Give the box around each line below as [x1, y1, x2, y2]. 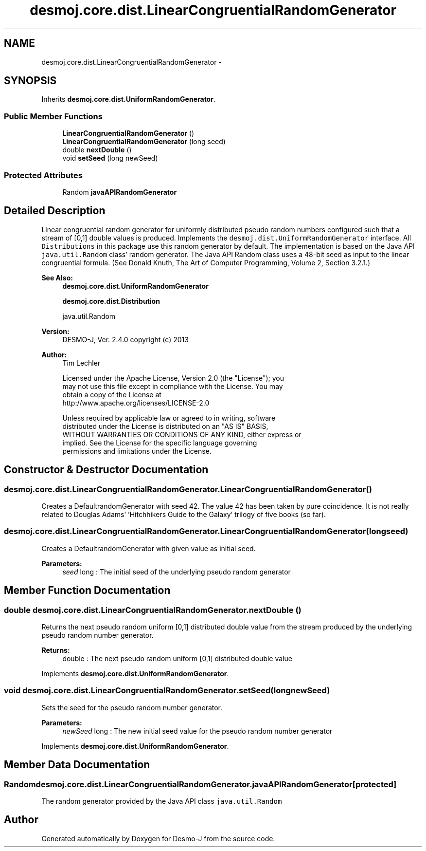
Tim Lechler [62, 358, 101, 367]
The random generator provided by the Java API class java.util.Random [41, 796, 282, 805]
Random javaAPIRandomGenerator [62, 187, 177, 196]
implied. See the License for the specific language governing [62, 438, 257, 447]
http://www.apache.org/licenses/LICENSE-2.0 [62, 398, 210, 407]
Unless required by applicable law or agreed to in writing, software [62, 413, 276, 422]
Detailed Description [4, 204, 106, 217]
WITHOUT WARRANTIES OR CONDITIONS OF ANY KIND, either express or [62, 430, 302, 439]
